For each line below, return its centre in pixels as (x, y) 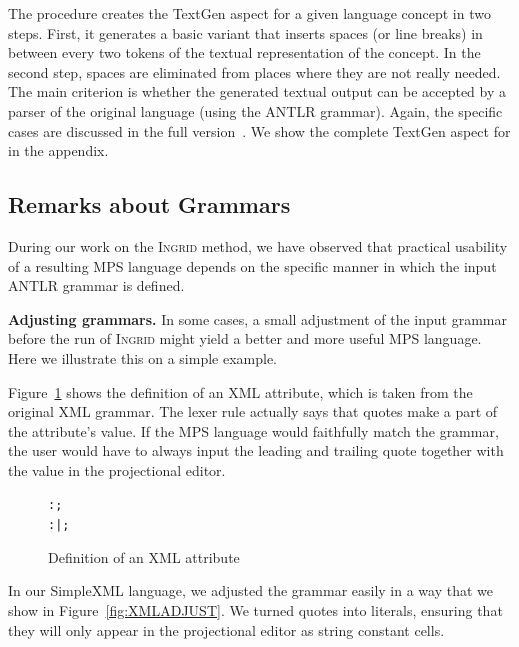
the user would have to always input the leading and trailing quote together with (256, 450)
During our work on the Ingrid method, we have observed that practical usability (258, 245)
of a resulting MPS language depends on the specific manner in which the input (252, 265)
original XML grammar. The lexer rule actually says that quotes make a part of (253, 411)
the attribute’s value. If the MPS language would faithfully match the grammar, (253, 430)
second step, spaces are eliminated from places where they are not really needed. (254, 71)
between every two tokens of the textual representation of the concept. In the (244, 52)
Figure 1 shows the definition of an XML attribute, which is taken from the (240, 391)
